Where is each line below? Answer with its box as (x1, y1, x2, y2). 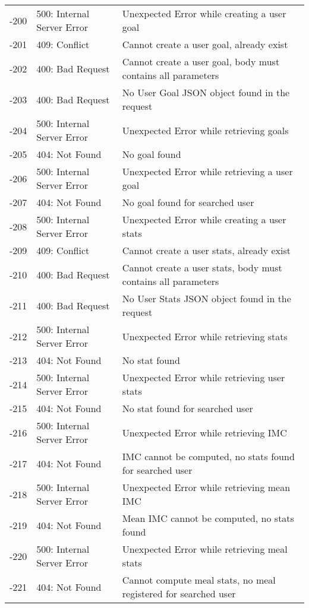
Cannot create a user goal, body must (122, 55, 280, 68)
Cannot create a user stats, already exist (122, 243, 291, 257)
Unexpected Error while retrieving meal (122, 542, 288, 556)
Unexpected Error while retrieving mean (122, 480, 291, 494)
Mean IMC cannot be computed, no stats (122, 511, 294, 525)
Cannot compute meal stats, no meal (122, 573, 276, 587)
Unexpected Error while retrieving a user (122, 164, 293, 178)
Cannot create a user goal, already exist (122, 37, 288, 51)
